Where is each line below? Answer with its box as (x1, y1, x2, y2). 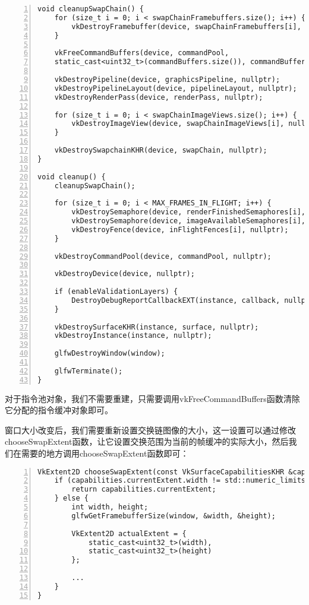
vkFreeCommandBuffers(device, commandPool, (54, 49, 229, 58)
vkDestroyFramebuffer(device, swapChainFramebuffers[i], (71, 22, 301, 31)
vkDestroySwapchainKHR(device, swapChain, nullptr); (54, 146, 267, 154)
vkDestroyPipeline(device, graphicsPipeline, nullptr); (54, 75, 280, 84)
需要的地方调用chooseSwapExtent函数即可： (21, 447, 189, 459)
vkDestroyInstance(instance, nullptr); (54, 331, 212, 340)
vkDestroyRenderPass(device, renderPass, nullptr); (54, 93, 263, 102)
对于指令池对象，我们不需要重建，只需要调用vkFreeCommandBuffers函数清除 (5, 392, 300, 404)
